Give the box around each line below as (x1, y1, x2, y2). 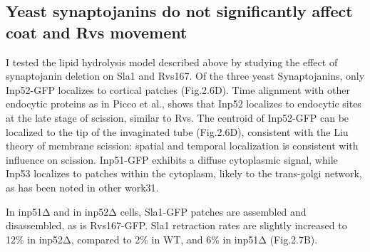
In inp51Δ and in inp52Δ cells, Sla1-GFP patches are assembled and (6, 204, 307, 219)
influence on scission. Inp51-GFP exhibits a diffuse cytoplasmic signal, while (6, 152, 338, 167)
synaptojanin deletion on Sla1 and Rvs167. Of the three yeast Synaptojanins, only (6, 68, 365, 83)
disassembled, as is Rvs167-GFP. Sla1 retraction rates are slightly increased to (6, 218, 347, 233)
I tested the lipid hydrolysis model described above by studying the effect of (6, 54, 338, 69)
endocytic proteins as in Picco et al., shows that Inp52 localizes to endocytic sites (6, 96, 361, 111)
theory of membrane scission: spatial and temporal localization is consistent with (6, 138, 359, 153)
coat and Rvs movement (6, 21, 187, 43)
